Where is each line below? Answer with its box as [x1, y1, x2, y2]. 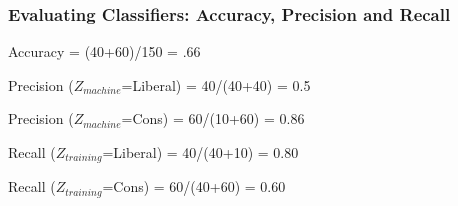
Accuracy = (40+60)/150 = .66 [8, 41, 201, 62]
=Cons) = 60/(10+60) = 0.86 [121, 108, 305, 129]
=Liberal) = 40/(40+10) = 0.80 [102, 142, 299, 162]
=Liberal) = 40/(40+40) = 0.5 [121, 74, 311, 95]
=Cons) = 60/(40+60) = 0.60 [102, 176, 286, 197]
